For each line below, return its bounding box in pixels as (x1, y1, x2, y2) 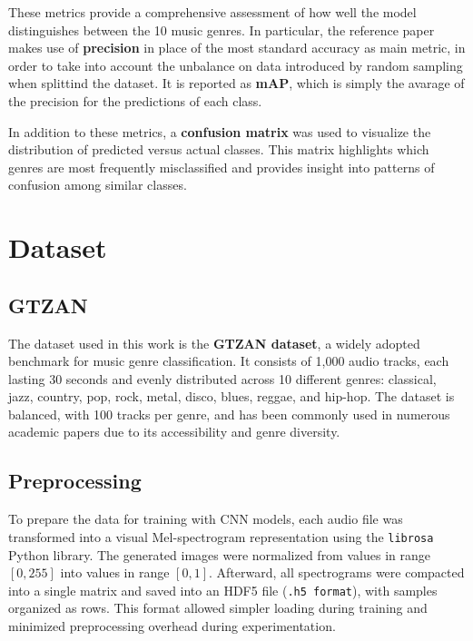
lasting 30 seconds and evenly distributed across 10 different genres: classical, (8, 369, 437, 388)
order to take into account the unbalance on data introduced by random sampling (8, 55, 463, 74)
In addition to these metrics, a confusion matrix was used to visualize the (8, 122, 431, 141)
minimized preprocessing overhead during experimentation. (8, 616, 336, 635)
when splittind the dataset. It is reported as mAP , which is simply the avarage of (8, 74, 465, 93)
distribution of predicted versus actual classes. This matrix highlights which (8, 140, 429, 159)
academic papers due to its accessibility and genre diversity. (8, 422, 340, 441)
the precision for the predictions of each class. (8, 91, 262, 110)
